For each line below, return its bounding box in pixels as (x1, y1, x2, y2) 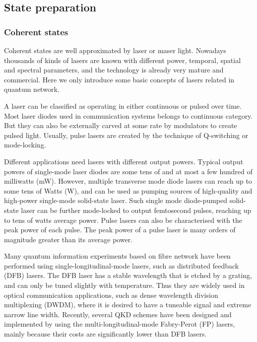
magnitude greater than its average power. (4, 234, 133, 244)
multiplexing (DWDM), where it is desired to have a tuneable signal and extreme (4, 299, 252, 310)
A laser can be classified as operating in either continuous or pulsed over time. (4, 100, 242, 111)
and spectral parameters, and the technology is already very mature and (4, 65, 224, 75)
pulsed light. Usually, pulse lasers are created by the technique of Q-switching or (4, 130, 249, 140)
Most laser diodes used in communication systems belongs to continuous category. (4, 110, 253, 121)
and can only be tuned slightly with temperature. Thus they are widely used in (4, 280, 245, 290)
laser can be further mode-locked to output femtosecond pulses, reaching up (21, 205, 252, 215)
